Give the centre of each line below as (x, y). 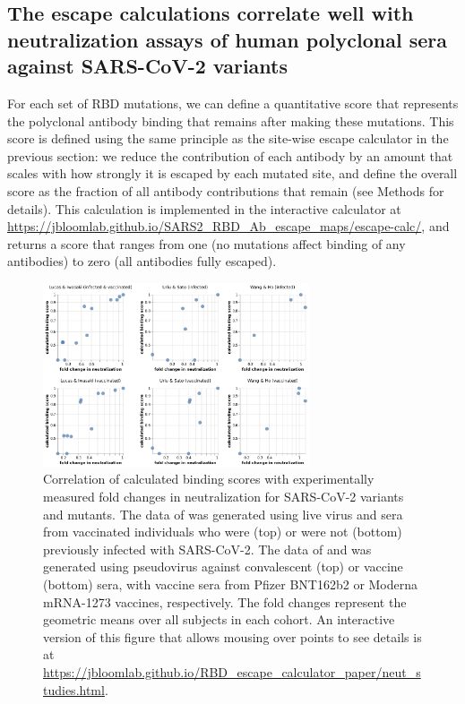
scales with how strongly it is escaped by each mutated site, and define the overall (232, 173)
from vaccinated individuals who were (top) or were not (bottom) (223, 532)
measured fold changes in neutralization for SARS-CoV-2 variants (224, 497)
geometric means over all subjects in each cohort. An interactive (219, 619)
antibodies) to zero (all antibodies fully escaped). (142, 261)
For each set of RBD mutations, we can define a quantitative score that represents (233, 103)
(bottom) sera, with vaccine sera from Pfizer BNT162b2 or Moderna (231, 584)
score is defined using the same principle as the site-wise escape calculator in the (228, 138)
